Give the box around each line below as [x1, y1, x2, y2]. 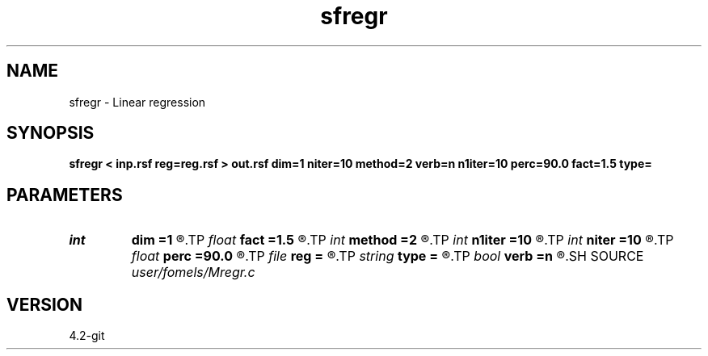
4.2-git [69, 329, 105, 343]
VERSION [6, 294, 83, 315]
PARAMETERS [6, 184, 123, 205]
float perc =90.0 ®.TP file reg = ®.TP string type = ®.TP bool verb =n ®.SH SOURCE [131, 248, 644, 265]
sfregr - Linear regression [69, 94, 206, 109]
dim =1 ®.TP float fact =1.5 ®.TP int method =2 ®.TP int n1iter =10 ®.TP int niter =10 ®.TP [131, 232, 674, 249]
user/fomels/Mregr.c [131, 264, 255, 281]
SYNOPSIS [6, 123, 95, 144]
